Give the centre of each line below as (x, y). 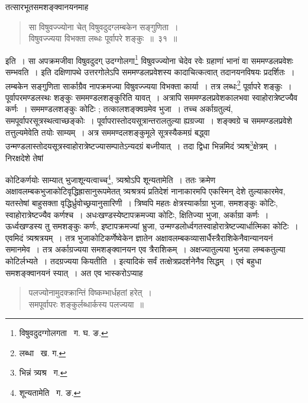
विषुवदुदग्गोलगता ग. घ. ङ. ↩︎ (64, 333)
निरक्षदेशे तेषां (25, 157)
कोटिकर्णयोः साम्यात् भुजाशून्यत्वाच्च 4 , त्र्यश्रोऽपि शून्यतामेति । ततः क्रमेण (111, 179)
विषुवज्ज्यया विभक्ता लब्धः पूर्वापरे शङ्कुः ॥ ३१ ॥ (103, 38)
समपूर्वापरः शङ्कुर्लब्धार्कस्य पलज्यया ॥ (86, 304)
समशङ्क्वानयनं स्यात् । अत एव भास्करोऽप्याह (74, 272)
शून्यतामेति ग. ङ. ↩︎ (50, 393)
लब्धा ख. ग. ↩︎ (43, 352)
